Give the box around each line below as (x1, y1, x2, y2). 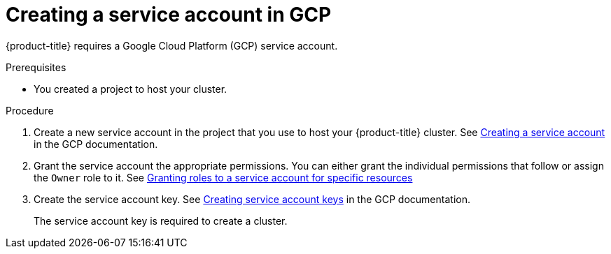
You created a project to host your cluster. (34, 82, 227, 95)
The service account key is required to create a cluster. (34, 214, 288, 227)
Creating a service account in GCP (6, 3, 332, 27)
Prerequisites (6, 61, 66, 73)
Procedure (6, 104, 54, 117)
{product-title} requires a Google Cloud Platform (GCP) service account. (6, 39, 338, 52)
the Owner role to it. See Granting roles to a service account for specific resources (34, 171, 413, 184)
